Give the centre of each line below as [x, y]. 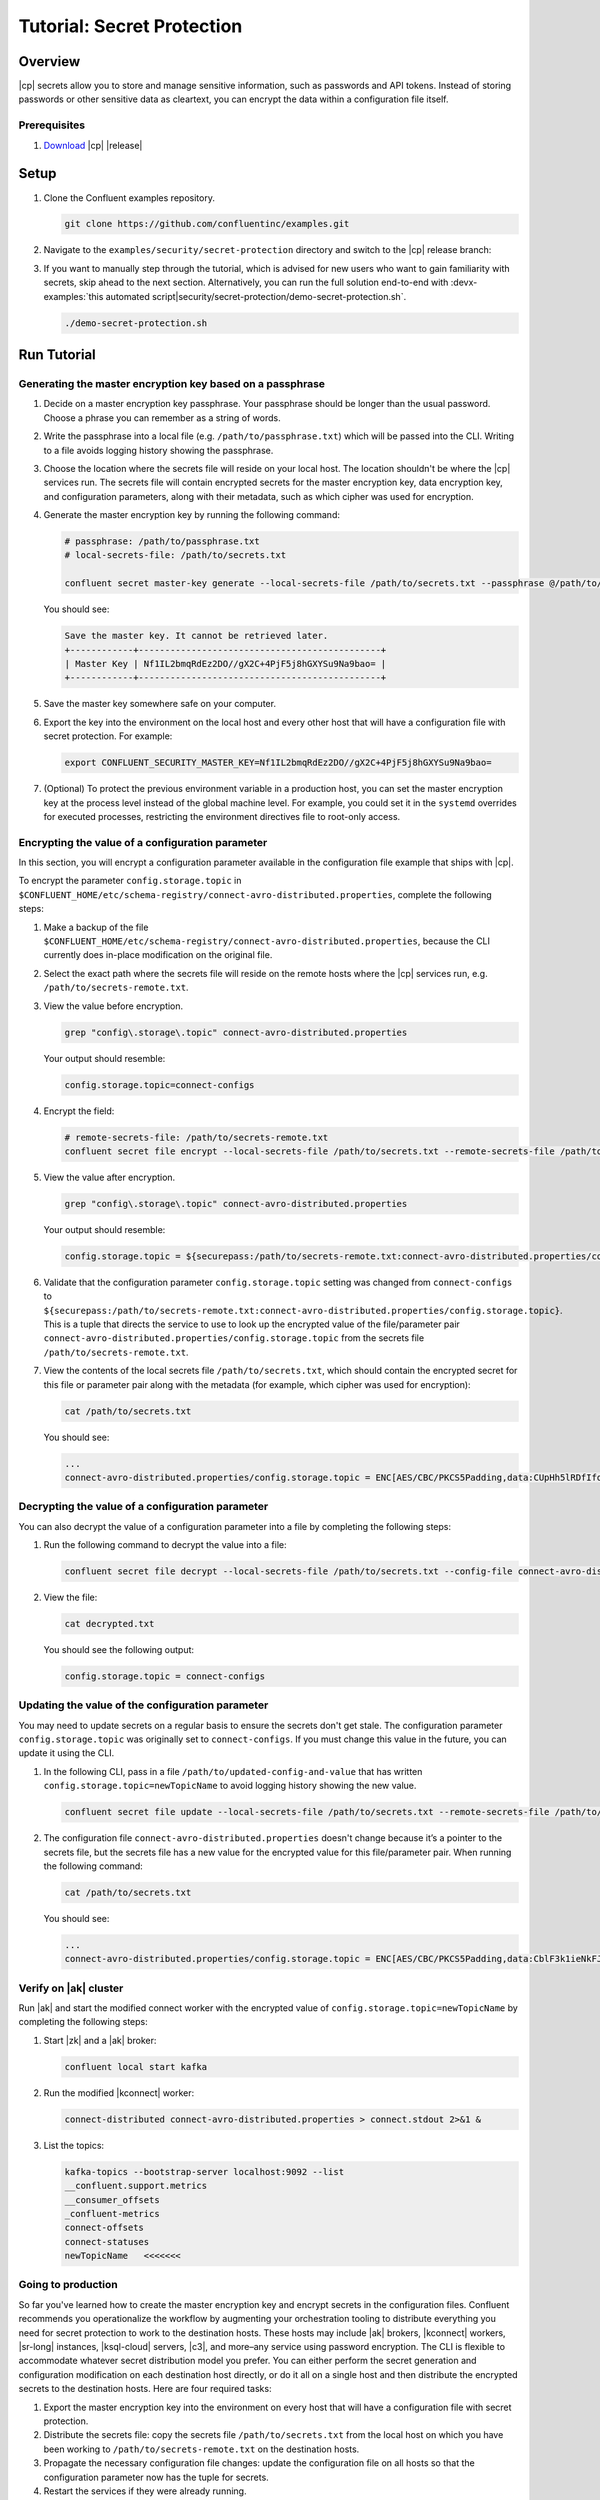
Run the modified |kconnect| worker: [119, 2092]
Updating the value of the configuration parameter [143, 1705]
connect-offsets [104, 2228]
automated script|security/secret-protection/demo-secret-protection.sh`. [256, 296]
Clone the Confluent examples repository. [129, 197]
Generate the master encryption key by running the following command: [191, 515]
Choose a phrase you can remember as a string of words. [162, 417]
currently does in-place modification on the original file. [158, 955]
